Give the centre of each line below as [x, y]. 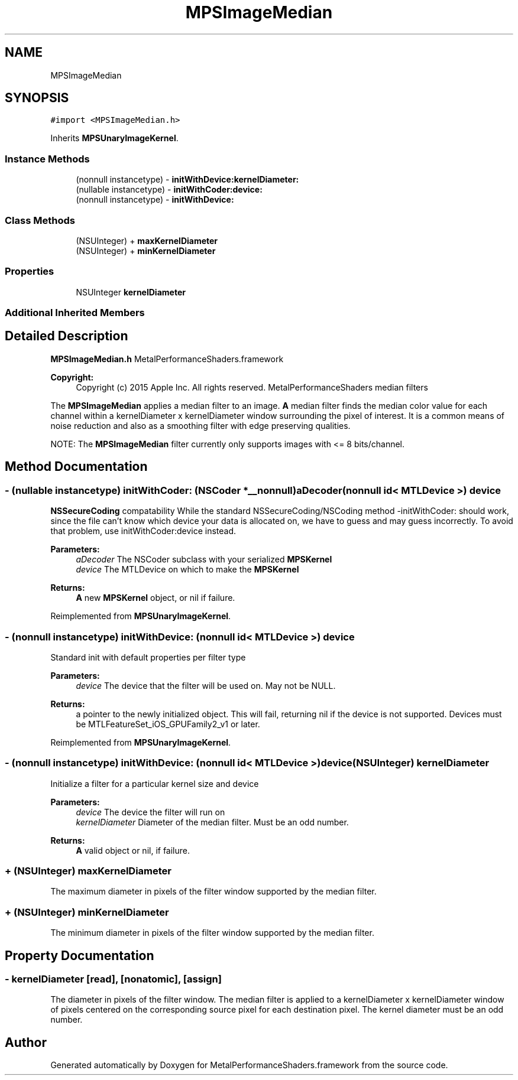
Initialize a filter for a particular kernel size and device [155, 783]
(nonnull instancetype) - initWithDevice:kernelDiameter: [187, 180]
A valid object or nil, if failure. [133, 850]
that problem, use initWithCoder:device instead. [143, 531]
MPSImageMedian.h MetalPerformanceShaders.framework [167, 359]
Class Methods [40, 220]
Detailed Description [67, 336]
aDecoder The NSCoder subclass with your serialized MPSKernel [204, 559]
